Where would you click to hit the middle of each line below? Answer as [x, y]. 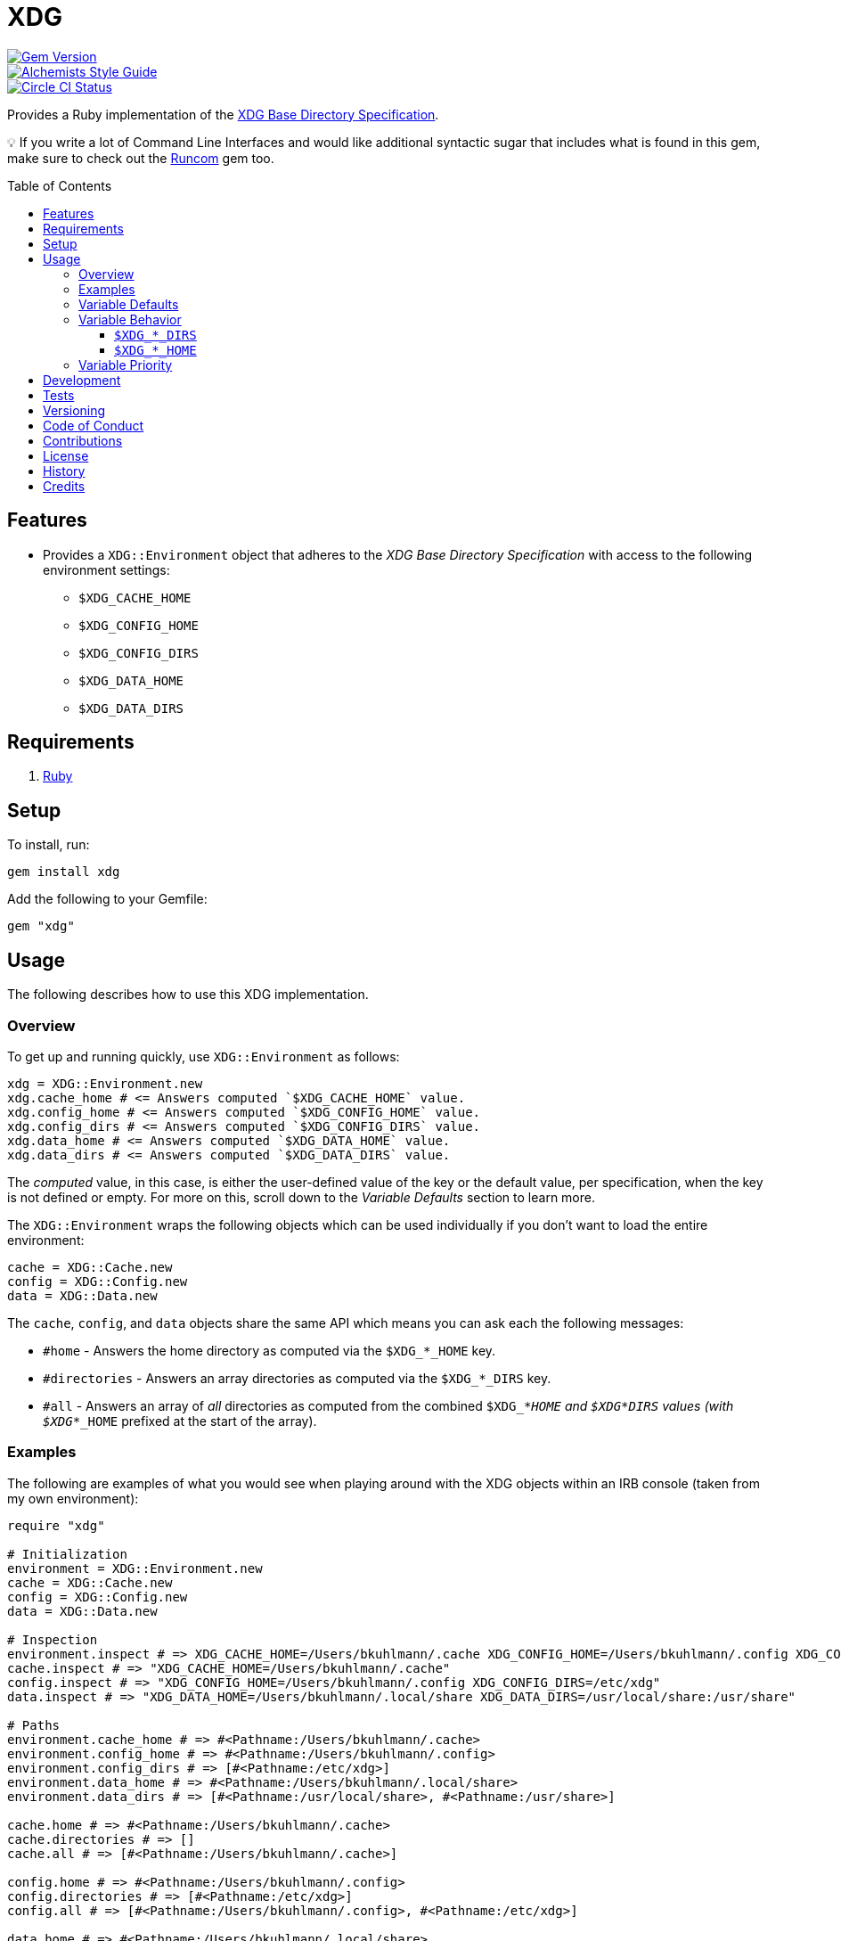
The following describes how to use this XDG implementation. [188, 995]
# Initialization [67, 1554]
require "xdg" [56, 1525]
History [64, 471]
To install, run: [49, 845]
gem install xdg [64, 872]
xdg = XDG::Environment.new [105, 1083]
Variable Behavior [130, 319]
